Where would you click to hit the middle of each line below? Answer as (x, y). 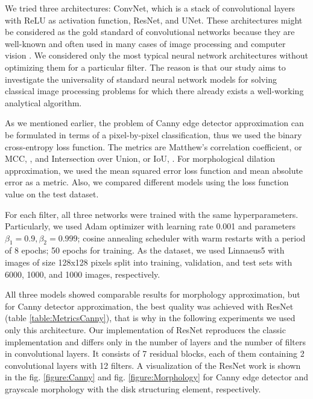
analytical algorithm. (43, 102)
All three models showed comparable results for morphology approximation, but (153, 294)
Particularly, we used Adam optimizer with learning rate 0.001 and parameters (150, 226)
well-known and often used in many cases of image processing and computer (145, 43)
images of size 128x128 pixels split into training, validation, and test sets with (149, 262)
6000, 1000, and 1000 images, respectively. (83, 274)
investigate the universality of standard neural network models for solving (141, 79)
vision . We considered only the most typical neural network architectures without (156, 55)
